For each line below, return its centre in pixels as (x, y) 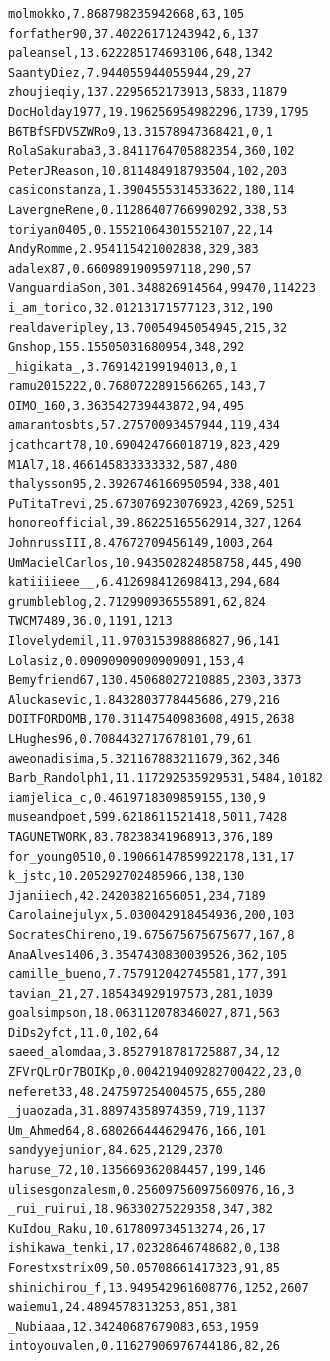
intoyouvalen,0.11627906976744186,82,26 (144, 1346)
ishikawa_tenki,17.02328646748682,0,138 (144, 1248)
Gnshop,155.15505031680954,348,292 (126, 347)
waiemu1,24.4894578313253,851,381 (123, 1307)
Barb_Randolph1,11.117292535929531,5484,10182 (165, 778)
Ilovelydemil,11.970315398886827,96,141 (144, 641)
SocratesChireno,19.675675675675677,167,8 (151, 934)
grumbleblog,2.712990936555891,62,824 (137, 601)
